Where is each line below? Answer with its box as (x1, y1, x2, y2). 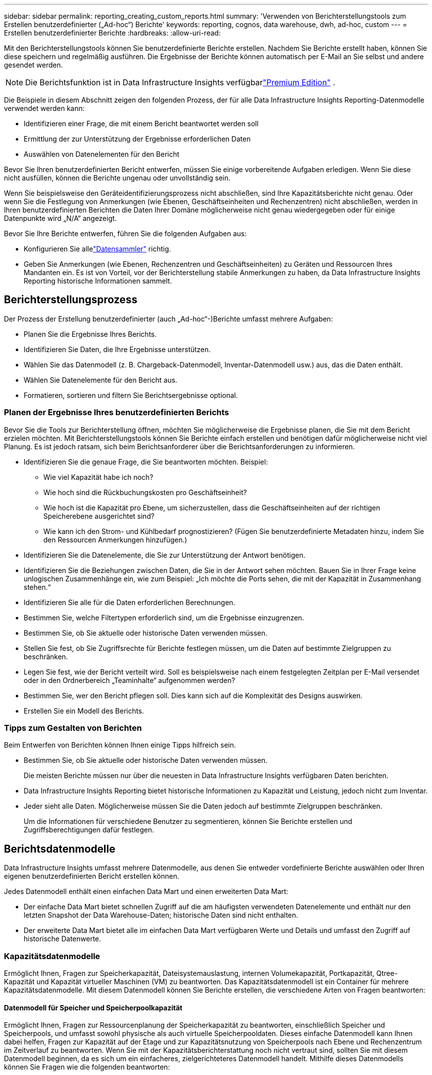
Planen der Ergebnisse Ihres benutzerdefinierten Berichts (4, 407, 229, 418)
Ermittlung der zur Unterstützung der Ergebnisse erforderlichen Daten (24, 135, 251, 143)
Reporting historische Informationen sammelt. (24, 277, 172, 285)
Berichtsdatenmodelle (4, 842, 115, 855)
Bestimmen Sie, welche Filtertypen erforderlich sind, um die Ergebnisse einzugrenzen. (24, 613, 304, 622)
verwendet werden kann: (4, 104, 85, 112)
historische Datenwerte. (24, 934, 101, 943)
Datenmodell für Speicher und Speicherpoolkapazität (4, 1003, 182, 1012)
